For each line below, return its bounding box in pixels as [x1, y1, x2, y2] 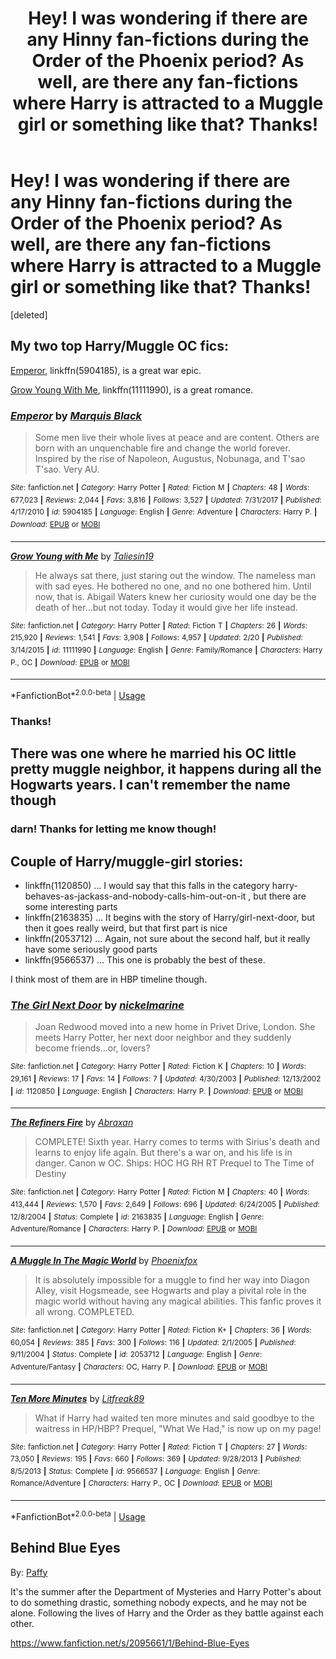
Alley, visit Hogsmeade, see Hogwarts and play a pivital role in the [34, 1284, 307, 1296]
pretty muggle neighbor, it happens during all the [10, 761, 322, 778]
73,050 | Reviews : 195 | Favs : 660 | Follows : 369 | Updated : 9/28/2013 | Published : [10, 1454, 302, 1464]
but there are [253, 890, 307, 902]
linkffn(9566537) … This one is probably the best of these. [24, 954, 266, 966]
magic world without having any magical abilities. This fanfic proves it [34, 1295, 322, 1307]
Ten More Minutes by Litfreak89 [10, 1392, 145, 1404]
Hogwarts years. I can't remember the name [10, 777, 291, 794]
